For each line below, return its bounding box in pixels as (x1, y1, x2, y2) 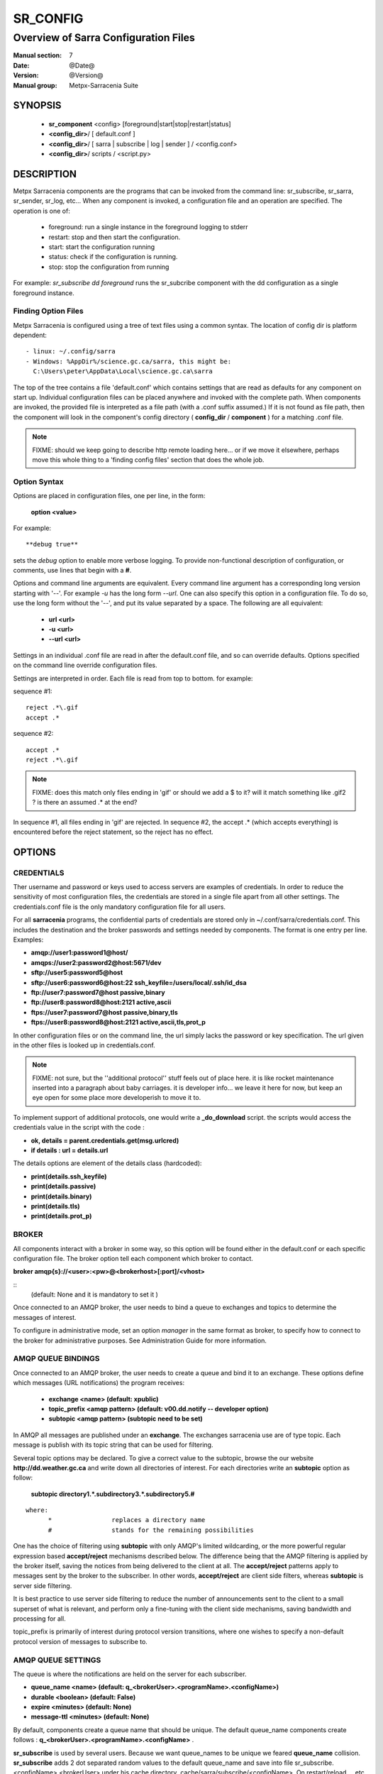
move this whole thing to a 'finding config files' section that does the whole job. (32, 456, 265, 464)
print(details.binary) (30, 1192, 92, 1201)
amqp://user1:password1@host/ (30, 948, 128, 957)
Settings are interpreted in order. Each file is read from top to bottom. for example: (13, 674, 253, 683)
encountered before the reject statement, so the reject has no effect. (13, 827, 214, 836)
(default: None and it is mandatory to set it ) (30, 1290, 159, 1299)
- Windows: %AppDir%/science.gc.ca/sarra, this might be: (26, 357, 232, 365)
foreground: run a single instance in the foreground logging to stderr (48, 223, 248, 231)
